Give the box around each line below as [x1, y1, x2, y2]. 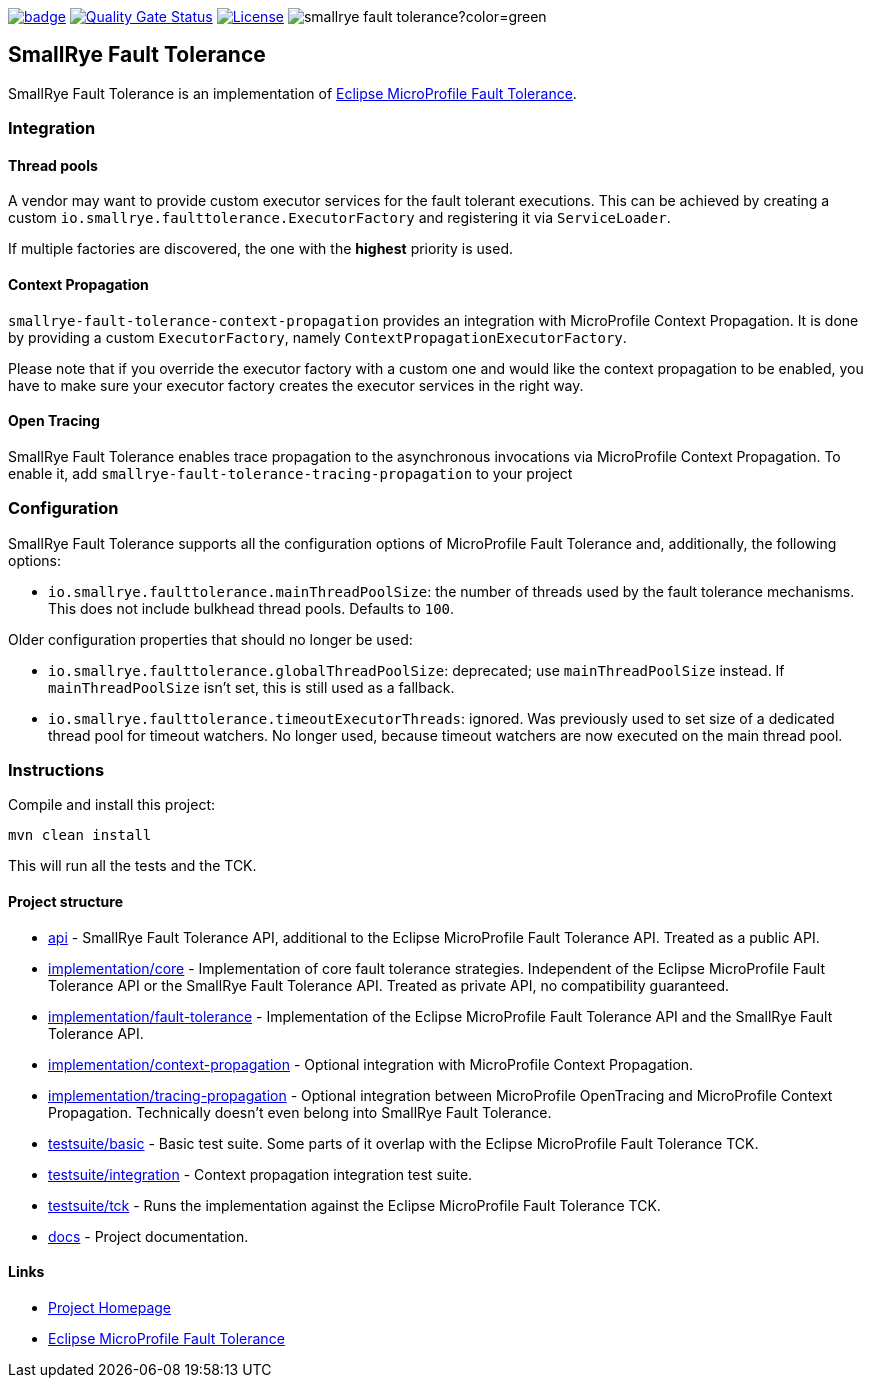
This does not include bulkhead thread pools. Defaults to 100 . [48, 599, 455, 617]
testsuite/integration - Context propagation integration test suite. [48, 1165, 473, 1183]
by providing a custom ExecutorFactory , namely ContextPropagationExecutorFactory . [8, 328, 627, 346]
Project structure [8, 892, 123, 910]
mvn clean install [8, 827, 152, 844]
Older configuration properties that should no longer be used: [8, 630, 413, 648]
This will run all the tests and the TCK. [8, 857, 257, 875]
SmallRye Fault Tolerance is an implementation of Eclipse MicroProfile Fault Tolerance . [8, 84, 577, 102]
